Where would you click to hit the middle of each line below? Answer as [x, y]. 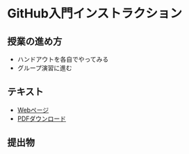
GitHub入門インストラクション [95, 14]
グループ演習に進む [44, 68]
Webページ [33, 110]
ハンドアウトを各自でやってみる [63, 59]
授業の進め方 [35, 41]
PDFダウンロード [42, 119]
